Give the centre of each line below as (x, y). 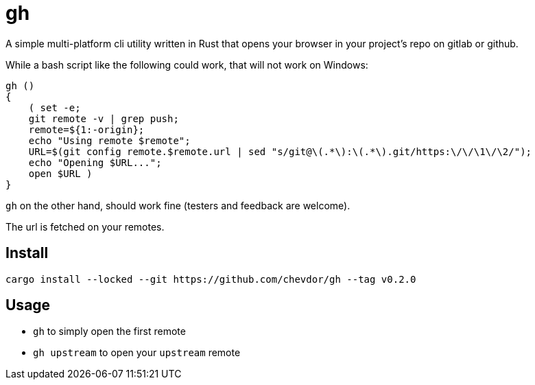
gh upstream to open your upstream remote (137, 353)
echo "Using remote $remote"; (109, 140)
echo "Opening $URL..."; (95, 162)
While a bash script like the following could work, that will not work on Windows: (187, 65)
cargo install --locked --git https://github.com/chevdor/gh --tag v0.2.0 (211, 279)
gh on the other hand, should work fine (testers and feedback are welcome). (178, 205)
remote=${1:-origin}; (86, 129)
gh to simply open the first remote (109, 331)
